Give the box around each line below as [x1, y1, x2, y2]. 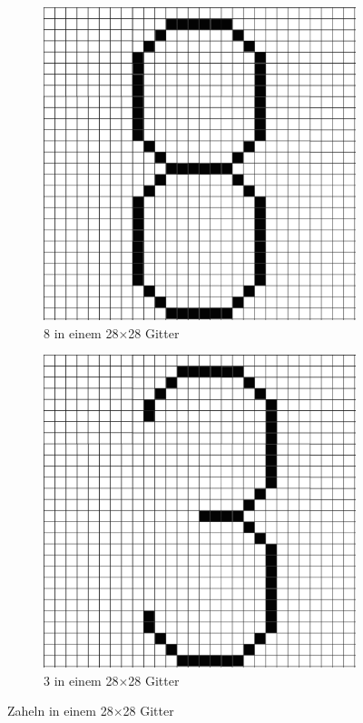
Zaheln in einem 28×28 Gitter [7, 701, 174, 720]
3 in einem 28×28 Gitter [44, 670, 180, 689]
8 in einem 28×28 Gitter [44, 323, 180, 342]
